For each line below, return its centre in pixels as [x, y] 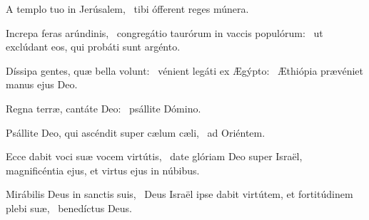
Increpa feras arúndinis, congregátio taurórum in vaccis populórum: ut [165, 32]
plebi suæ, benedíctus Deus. [69, 208]
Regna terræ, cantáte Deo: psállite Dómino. [103, 108]
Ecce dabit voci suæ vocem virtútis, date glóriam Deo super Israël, [154, 156]
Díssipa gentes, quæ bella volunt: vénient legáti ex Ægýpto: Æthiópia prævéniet [184, 70]
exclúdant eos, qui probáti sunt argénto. [93, 47]
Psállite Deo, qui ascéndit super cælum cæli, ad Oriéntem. [136, 132]
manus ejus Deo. [42, 84]
